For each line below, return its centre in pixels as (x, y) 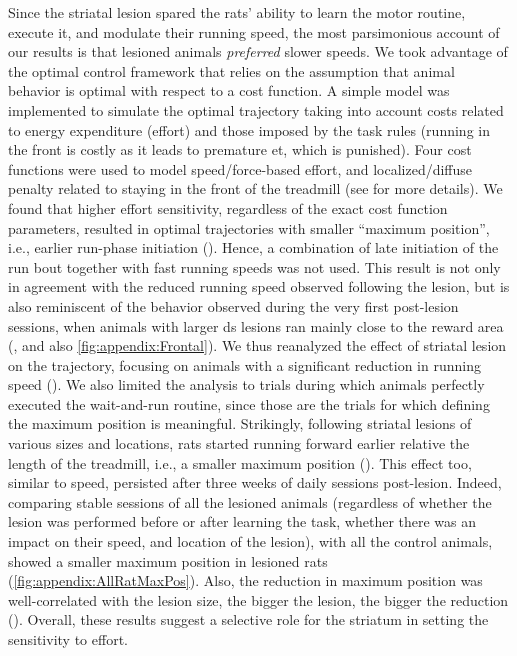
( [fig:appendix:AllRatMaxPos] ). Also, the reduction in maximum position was (245, 580)
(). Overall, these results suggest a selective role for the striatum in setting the (248, 619)
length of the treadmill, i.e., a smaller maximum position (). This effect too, (240, 462)
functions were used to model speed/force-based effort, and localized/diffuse (240, 168)
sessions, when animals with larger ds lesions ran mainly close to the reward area (256, 325)
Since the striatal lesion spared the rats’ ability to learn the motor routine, (237, 12)
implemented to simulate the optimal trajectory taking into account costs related (256, 109)
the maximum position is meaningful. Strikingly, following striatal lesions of (240, 423)
